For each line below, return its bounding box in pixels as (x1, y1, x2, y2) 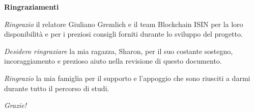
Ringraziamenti (4, 2, 59, 12)
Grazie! (4, 100, 26, 110)
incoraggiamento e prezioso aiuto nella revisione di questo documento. (4, 55, 222, 66)
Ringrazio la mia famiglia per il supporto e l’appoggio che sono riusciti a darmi (4, 72, 250, 83)
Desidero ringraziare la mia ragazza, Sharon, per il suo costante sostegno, (4, 45, 233, 56)
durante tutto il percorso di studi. (4, 82, 109, 93)
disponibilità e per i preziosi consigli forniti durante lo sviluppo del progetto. (4, 29, 243, 39)
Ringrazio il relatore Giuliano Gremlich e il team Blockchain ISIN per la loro (4, 18, 243, 29)
